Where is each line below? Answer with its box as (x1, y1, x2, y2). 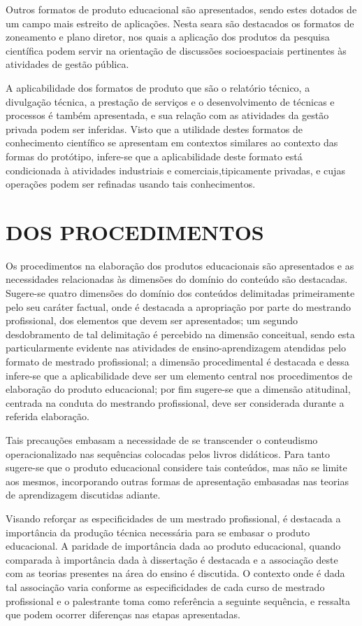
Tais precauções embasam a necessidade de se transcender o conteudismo (6, 432, 318, 447)
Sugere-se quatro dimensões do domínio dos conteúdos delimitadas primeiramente (6, 286, 355, 300)
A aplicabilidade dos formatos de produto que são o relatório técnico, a (6, 80, 310, 95)
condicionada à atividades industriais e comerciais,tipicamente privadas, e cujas (6, 162, 345, 177)
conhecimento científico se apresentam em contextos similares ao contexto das (6, 135, 338, 150)
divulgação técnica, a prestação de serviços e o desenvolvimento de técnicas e (6, 94, 335, 109)
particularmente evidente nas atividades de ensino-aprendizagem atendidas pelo (6, 340, 346, 355)
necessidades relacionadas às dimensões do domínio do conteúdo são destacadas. (6, 272, 348, 286)
